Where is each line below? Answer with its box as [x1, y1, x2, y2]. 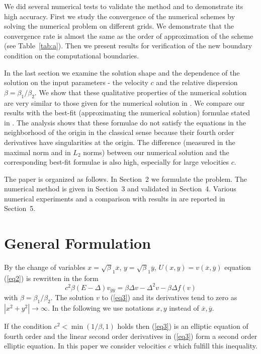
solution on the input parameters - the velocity [4, 77, 148, 88]
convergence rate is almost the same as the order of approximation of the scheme [4, 30, 253, 41]
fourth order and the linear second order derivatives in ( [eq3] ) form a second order [4, 330, 257, 341]
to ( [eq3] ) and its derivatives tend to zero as [102, 292, 237, 303]
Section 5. [4, 203, 36, 214]
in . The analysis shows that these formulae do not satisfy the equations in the [4, 117, 246, 127]
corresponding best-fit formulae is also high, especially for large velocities [4, 157, 229, 167]
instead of [169, 303, 199, 313]
